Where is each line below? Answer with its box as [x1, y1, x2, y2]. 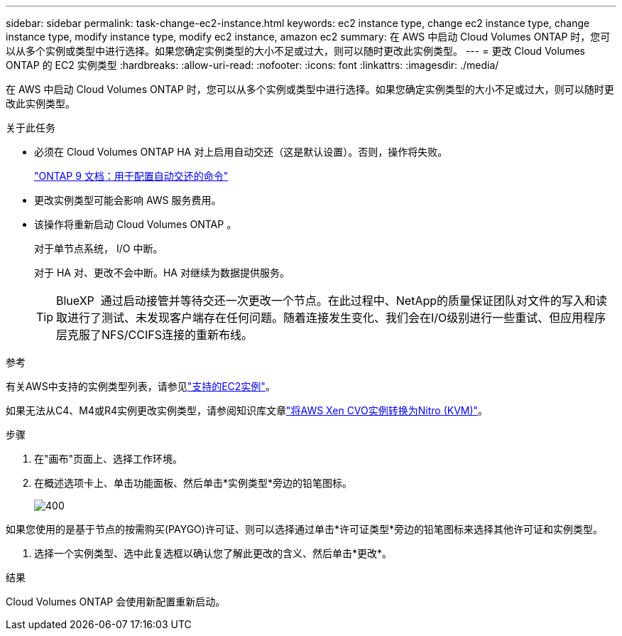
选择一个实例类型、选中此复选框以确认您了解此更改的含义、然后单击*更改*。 [34, 547, 393, 559]
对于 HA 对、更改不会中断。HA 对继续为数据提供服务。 [34, 266, 290, 279]
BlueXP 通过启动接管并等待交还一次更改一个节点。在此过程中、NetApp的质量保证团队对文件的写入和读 [56, 293, 608, 308]
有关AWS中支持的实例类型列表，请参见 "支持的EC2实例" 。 [6, 380, 275, 392]
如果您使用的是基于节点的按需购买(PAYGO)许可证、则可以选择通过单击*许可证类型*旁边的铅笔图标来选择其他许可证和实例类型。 [6, 523, 603, 535]
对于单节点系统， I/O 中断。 [34, 242, 163, 254]
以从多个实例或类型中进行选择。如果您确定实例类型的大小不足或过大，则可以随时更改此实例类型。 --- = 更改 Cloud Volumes [6, 45, 585, 57]
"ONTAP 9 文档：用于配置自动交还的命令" [34, 170, 229, 182]
